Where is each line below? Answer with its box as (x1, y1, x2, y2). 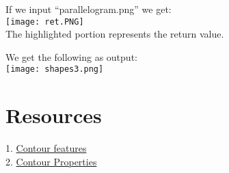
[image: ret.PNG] (5, 16, 84, 27)
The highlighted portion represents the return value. (5, 27, 224, 41)
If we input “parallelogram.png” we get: (5, 2, 172, 16)
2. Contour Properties (5, 154, 97, 168)
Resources (5, 101, 102, 129)
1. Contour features (5, 141, 87, 155)
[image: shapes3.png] (5, 64, 104, 75)
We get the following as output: (5, 49, 137, 64)
